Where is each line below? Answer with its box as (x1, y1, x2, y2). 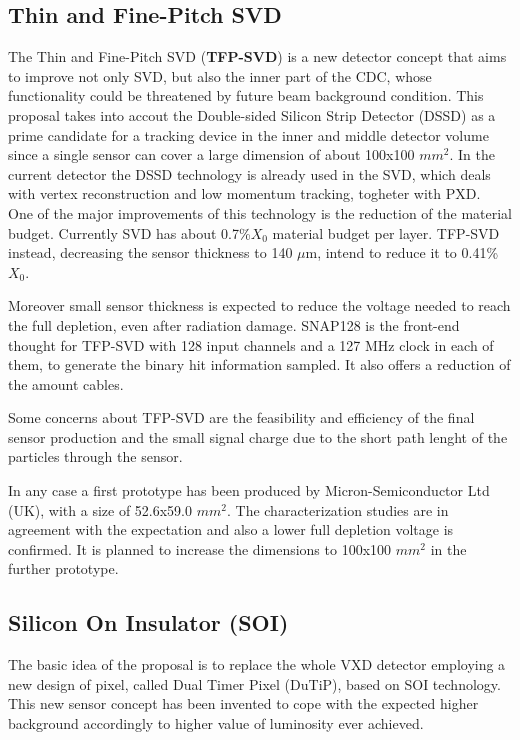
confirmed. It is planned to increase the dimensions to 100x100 (8, 538, 392, 559)
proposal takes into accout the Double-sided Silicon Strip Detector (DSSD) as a (8, 104, 496, 125)
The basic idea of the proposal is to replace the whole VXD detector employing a (8, 654, 506, 675)
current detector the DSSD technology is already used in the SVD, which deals (8, 163, 491, 184)
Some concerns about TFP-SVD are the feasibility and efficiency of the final (8, 407, 475, 428)
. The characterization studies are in (226, 499, 449, 520)
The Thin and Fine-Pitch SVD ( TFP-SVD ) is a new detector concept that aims (8, 46, 507, 67)
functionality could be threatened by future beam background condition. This (8, 85, 484, 106)
